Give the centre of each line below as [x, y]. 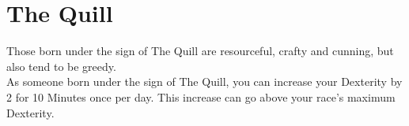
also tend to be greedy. [61, 66]
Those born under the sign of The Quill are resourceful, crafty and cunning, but [200, 51]
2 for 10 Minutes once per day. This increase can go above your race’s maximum [201, 96]
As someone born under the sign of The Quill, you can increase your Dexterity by [204, 82]
